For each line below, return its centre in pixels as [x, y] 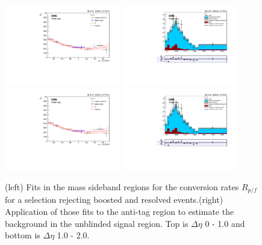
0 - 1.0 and [225, 223]
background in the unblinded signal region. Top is [97, 223]
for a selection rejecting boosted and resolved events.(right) [114, 200]
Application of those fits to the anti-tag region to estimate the [120, 211]
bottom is [23, 235]
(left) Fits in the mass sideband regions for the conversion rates [122, 186]
